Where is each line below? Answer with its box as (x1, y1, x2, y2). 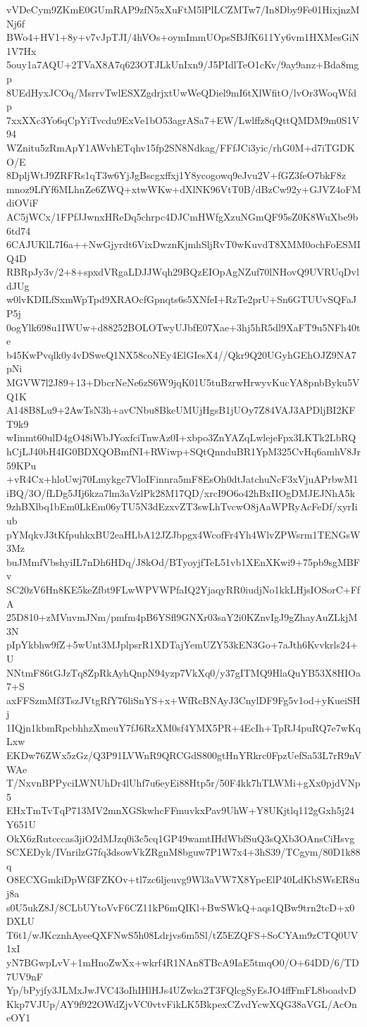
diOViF (6, 195, 39, 210)
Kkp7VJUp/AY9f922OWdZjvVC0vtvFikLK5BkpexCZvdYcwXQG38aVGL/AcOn (6, 996, 357, 1011)
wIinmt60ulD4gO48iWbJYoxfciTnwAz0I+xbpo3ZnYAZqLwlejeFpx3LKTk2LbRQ (6, 430, 356, 445)
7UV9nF (6, 968, 43, 983)
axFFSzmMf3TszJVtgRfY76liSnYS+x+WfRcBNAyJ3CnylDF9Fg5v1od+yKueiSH (6, 692, 361, 707)
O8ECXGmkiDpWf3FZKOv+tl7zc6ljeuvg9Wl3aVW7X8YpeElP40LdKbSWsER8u (6, 872, 360, 887)
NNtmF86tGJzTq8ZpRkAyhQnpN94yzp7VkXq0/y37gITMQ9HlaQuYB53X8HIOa (6, 665, 361, 679)
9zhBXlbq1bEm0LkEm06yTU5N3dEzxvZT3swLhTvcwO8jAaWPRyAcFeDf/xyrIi (6, 499, 358, 514)
